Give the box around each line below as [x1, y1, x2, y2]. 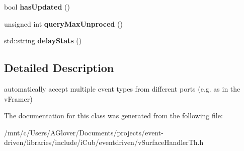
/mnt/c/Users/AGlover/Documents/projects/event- [4, 127, 164, 137]
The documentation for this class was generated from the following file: [4, 110, 223, 121]
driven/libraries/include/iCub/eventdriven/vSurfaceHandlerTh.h [4, 137, 204, 147]
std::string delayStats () [4, 35, 82, 46]
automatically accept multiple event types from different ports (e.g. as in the [4, 83, 240, 94]
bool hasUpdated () [4, 2, 70, 12]
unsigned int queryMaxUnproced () [4, 18, 123, 29]
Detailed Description [4, 60, 114, 75]
